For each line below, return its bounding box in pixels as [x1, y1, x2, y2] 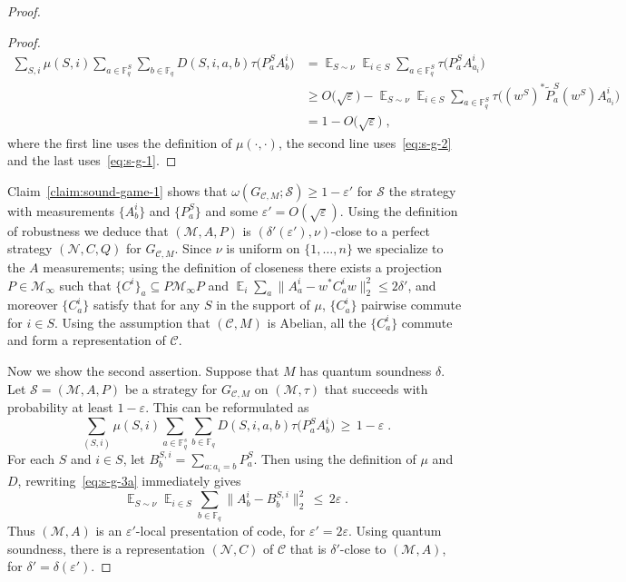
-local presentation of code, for [135, 521, 306, 540]
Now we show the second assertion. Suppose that [7, 361, 279, 380]
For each [7, 449, 54, 468]
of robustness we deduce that [7, 221, 169, 240]
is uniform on [226, 239, 300, 258]
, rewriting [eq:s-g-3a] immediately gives [17, 470, 241, 489]
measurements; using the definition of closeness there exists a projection [43, 257, 443, 276]
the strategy [388, 181, 456, 200]
